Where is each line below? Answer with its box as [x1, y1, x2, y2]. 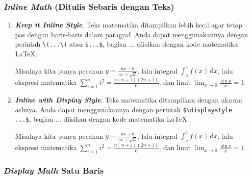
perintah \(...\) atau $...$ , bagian [15, 39, 127, 49]
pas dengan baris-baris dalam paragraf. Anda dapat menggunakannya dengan [15, 29, 248, 39]
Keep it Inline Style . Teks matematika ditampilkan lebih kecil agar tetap [15, 20, 242, 30]
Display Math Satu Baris [3, 164, 104, 177]
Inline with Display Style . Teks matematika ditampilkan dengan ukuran [15, 94, 242, 104]
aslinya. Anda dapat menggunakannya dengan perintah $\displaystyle [15, 104, 232, 114]
